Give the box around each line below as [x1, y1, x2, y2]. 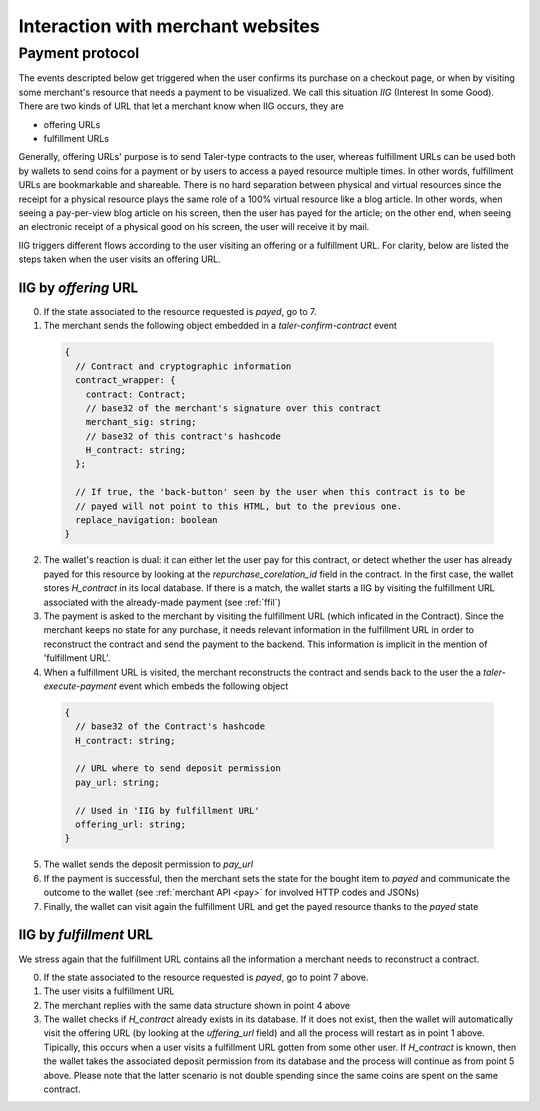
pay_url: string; [75, 776, 160, 788]
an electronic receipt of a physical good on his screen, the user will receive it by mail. [18, 221, 370, 233]
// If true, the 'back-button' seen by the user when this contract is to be [75, 486, 466, 498]
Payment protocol [18, 44, 140, 62]
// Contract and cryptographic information [75, 360, 292, 372]
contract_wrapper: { [75, 375, 176, 386]
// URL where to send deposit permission [75, 763, 282, 774]
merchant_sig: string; [85, 416, 197, 428]
